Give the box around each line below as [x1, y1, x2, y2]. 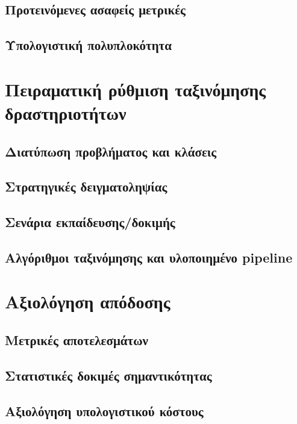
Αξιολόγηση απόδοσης [5, 289, 170, 314]
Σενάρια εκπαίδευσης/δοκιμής [5, 213, 175, 231]
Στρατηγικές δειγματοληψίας [5, 177, 167, 196]
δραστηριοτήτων [5, 100, 127, 125]
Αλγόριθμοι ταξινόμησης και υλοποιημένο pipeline [5, 248, 293, 266]
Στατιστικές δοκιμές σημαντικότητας [5, 366, 212, 384]
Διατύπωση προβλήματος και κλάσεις [5, 142, 217, 160]
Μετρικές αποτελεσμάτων [5, 331, 148, 349]
